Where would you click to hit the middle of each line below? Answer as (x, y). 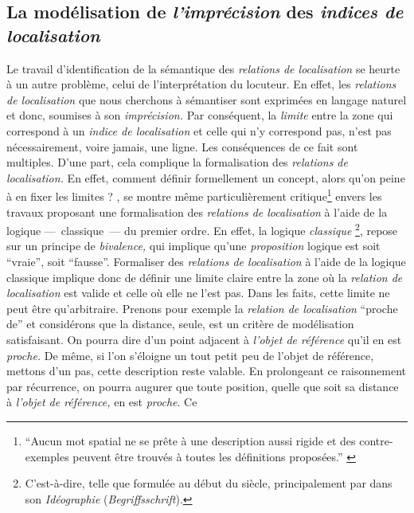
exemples (47, 456)
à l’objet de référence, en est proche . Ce (102, 402)
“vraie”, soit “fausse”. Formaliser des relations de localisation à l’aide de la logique (206, 262)
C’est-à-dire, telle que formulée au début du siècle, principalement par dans (209, 483)
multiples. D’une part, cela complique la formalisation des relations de (177, 162)
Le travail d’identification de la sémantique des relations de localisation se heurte (203, 68)
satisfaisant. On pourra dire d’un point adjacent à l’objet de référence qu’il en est (204, 339)
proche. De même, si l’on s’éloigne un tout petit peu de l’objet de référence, (190, 355)
